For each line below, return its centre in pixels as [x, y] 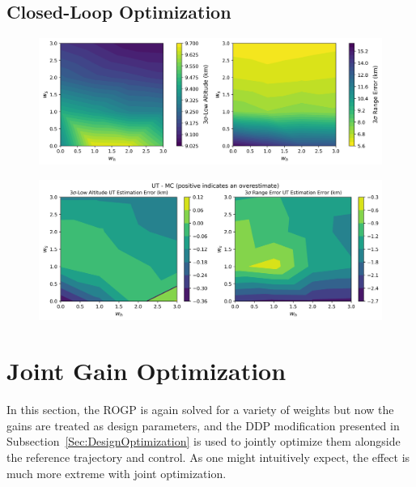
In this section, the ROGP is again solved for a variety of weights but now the [200, 410]
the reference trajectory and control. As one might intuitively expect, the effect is [208, 457]
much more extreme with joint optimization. [117, 473]
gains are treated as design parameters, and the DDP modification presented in [203, 425]
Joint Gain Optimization [146, 371]
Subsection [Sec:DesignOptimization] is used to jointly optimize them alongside [204, 441]
